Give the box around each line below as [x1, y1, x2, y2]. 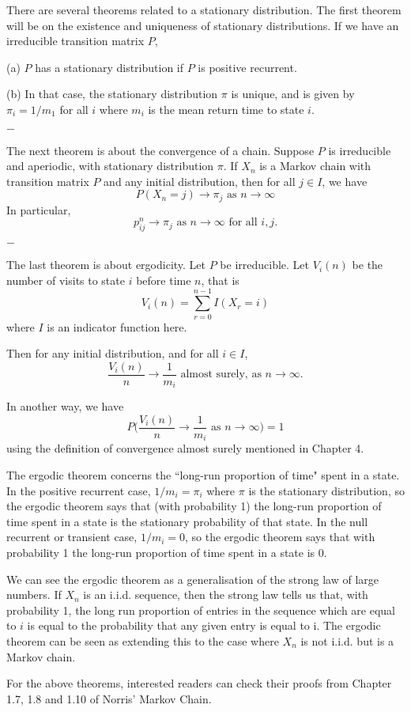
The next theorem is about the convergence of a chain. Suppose [6, 142, 315, 158]
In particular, [6, 201, 71, 218]
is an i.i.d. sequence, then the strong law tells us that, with [83, 586, 368, 603]
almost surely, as [180, 369, 262, 381]
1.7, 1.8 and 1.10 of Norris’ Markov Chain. [6, 690, 212, 706]
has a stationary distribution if [35, 59, 184, 75]
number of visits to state [6, 271, 125, 288]
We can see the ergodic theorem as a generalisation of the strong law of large [6, 570, 379, 587]
